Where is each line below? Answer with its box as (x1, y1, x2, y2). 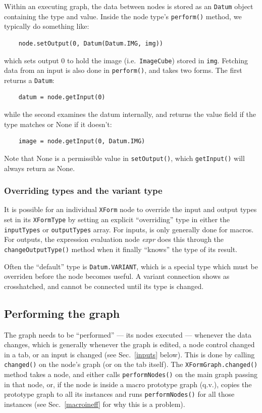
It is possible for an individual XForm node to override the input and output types (4, 204, 257, 215)
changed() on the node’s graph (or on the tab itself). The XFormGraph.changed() (4, 359, 258, 369)
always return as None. (4, 162, 75, 173)
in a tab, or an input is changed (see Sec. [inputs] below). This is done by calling (4, 349, 255, 359)
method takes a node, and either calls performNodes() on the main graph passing (4, 369, 257, 380)
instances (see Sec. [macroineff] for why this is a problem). (4, 398, 185, 409)
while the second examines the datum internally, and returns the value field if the (4, 109, 256, 119)
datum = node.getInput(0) (18, 94, 106, 101)
